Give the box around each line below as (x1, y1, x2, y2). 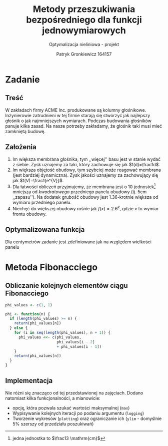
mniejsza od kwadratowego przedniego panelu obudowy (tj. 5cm (12, 189, 147, 195)
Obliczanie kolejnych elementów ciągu (5, 281, 128, 290)
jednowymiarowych (42, 25, 126, 36)
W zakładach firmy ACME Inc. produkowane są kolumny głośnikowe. (5, 107, 146, 113)
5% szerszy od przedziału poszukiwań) (12, 420, 94, 426)
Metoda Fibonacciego (5, 261, 98, 273)
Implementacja (5, 376, 53, 385)
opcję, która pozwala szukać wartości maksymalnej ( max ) (12, 404, 130, 411)
